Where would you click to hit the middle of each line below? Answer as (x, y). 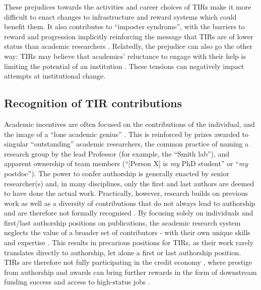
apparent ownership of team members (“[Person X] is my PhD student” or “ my (126, 163)
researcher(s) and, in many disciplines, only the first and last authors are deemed (129, 183)
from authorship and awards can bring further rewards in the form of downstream (130, 272)
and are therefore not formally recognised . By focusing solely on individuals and (129, 213)
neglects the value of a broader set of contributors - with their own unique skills (127, 232)
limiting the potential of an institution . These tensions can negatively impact (124, 66)
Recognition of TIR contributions (93, 103)
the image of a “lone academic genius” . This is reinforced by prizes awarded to (126, 134)
